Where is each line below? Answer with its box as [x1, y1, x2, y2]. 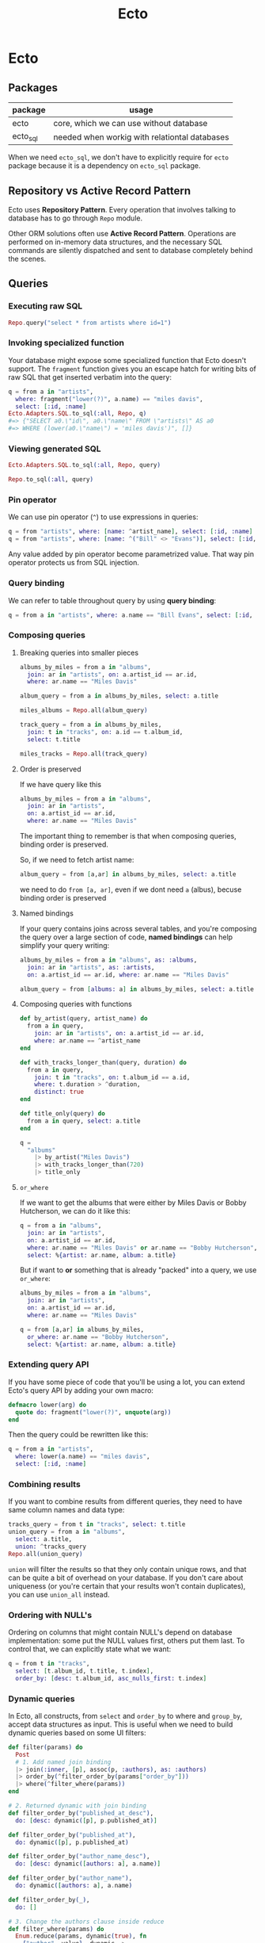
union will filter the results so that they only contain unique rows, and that [8, 1564, 247, 1574]
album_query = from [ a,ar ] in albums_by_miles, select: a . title [19, 870, 237, 878]
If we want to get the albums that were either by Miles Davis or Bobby [19, 1198, 247, 1207]
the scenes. [8, 254, 47, 263]
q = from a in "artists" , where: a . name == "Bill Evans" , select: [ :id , [8, 611, 253, 619]
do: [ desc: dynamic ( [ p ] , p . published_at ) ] [15, 1816, 157, 1824]
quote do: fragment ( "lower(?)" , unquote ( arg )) [15, 1408, 172, 1416]
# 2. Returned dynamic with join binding [8, 1802, 147, 1810]
